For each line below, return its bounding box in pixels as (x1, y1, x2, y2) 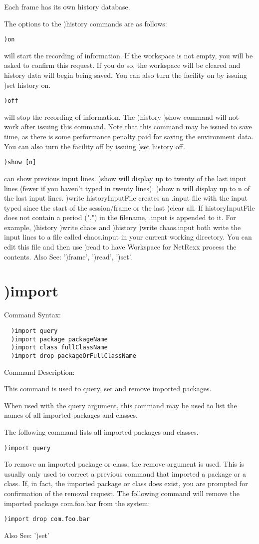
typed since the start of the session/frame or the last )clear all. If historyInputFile (4, 202, 255, 213)
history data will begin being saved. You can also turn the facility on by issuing (4, 70, 248, 80)
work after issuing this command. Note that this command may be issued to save (4, 121, 252, 132)
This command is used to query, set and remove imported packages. (4, 383, 212, 394)
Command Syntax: (4, 309, 61, 320)
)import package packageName (11, 335, 108, 343)
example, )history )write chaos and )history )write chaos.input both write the (4, 222, 241, 232)
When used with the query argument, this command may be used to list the (4, 400, 237, 410)
